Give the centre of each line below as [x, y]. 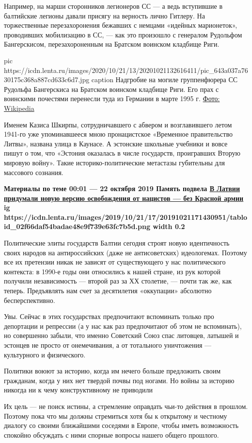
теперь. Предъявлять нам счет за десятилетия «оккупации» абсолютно [108, 291]
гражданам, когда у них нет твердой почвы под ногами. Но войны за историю [119, 380]
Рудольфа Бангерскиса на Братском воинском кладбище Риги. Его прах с [111, 89]
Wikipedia [19, 108]
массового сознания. [34, 172]
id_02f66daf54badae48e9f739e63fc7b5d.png [77, 226]
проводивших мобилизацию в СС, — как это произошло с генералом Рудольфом [123, 34]
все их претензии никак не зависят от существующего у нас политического [115, 262]
